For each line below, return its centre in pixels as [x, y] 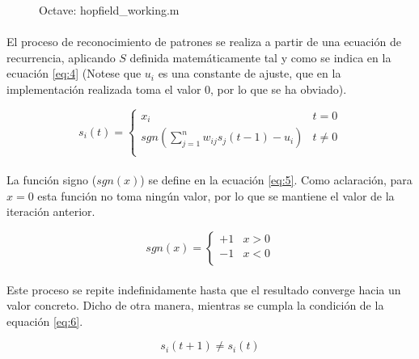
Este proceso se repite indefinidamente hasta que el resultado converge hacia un [204, 289]
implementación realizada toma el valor [104, 89]
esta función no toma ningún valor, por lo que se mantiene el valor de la [216, 195]
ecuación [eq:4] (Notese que [74, 73]
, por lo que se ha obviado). [279, 89]
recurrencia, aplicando [61, 57]
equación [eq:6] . [45, 321]
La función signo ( [52, 180]
